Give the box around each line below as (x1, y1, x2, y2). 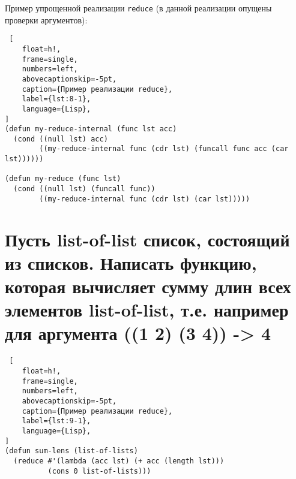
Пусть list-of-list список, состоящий (5, 227, 290, 251)
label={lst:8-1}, (22, 95, 91, 104)
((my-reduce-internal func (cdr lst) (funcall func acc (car (39, 144, 289, 153)
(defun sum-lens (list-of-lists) (5, 447, 138, 456)
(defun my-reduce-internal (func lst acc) (5, 125, 177, 134)
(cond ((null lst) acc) (13, 134, 108, 143)
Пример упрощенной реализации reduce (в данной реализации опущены (5, 2, 272, 14)
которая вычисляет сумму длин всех (5, 273, 291, 298)
